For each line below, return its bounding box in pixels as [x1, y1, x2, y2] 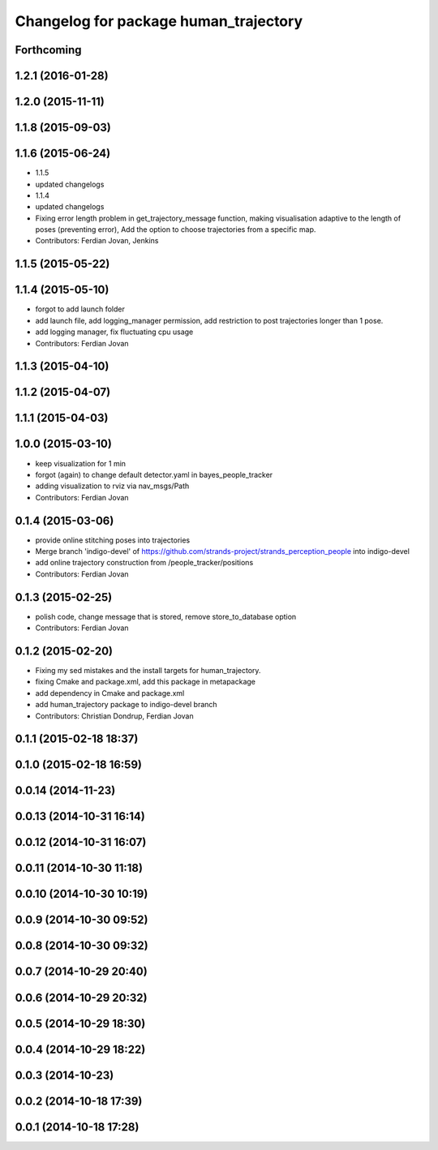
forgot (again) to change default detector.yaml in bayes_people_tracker [35, 470, 273, 479]
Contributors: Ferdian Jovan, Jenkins [35, 236, 159, 246]
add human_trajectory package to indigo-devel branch [35, 700, 218, 710]
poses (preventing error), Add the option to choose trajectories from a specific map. [35, 225, 316, 234]
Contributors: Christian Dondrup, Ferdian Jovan [35, 710, 194, 721]
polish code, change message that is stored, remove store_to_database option [35, 611, 297, 621]
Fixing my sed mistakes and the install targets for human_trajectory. [35, 665, 261, 675]
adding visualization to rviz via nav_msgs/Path [35, 481, 190, 491]
